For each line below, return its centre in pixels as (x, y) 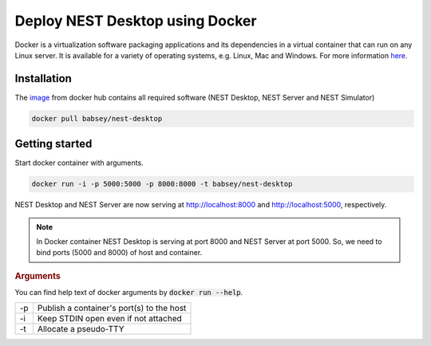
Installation (43, 79)
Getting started (53, 144)
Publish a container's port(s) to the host (112, 308)
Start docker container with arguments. (79, 163)
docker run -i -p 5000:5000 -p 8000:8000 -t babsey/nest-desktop (162, 184)
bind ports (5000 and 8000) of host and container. (119, 253)
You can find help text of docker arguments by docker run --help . (129, 293)
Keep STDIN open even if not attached (110, 318)
